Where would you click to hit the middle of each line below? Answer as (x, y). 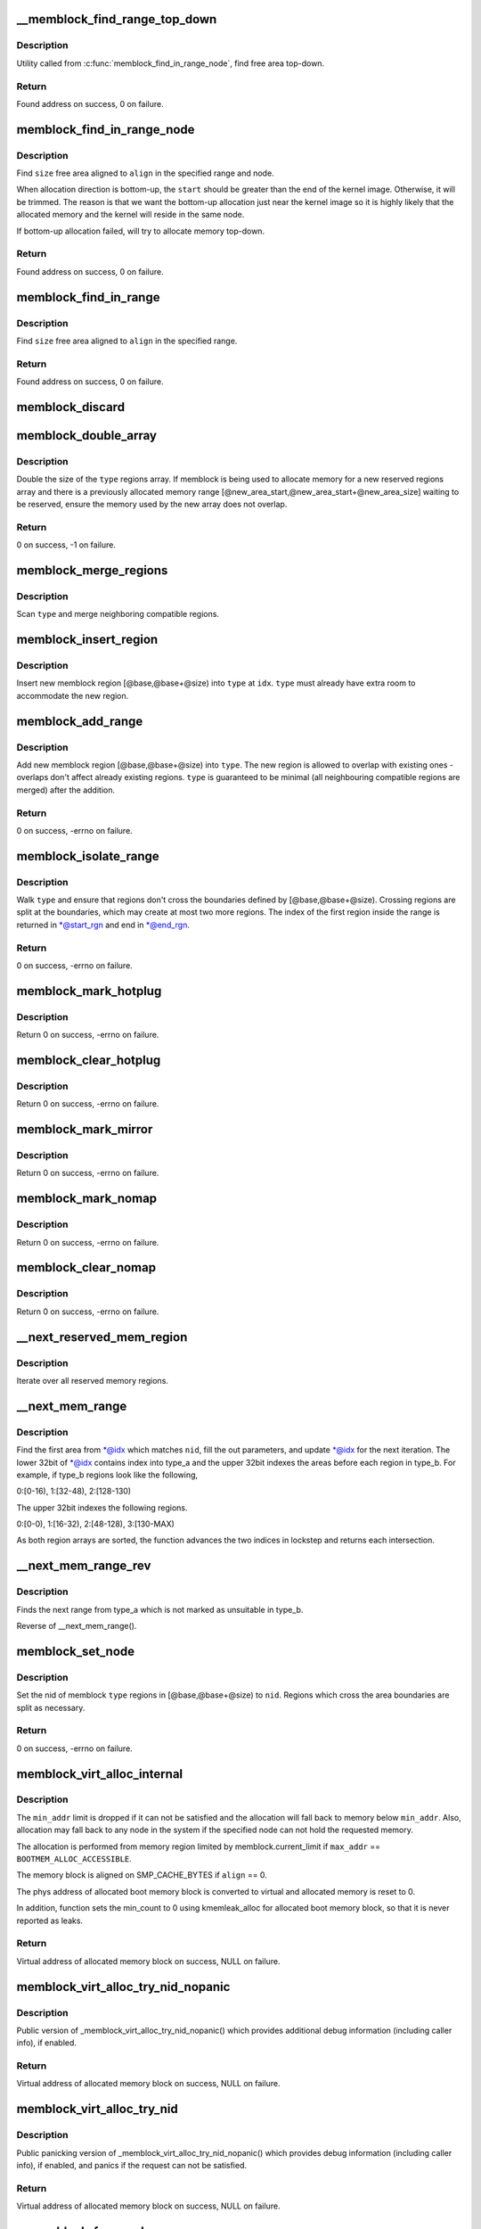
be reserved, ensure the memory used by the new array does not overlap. (152, 505)
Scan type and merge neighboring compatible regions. (118, 614)
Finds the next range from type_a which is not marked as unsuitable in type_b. (160, 1609)
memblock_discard (70, 407)
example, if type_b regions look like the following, (107, 1475)
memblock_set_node (76, 1651)
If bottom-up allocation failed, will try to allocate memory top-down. (141, 231)
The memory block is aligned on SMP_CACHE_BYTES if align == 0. (142, 1875)
